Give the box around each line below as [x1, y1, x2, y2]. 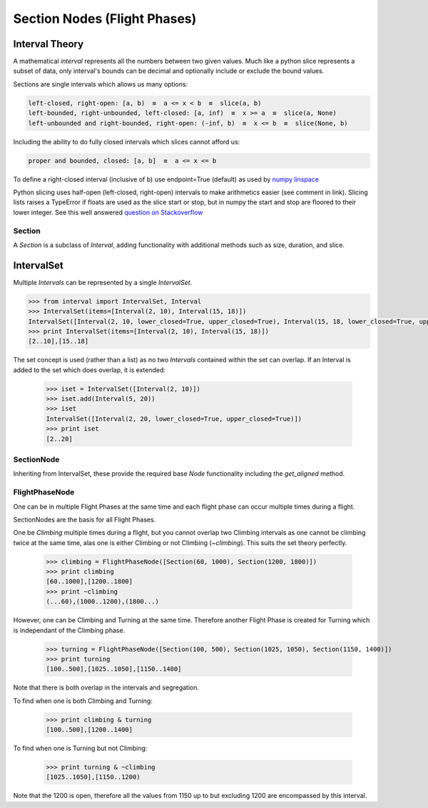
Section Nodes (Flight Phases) [13, 11, 197, 26]
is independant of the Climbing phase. [13, 626, 126, 634]
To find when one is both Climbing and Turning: [13, 697, 153, 705]
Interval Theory [13, 38, 84, 50]
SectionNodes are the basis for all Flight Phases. [13, 515, 156, 524]
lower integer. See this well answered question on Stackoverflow [13, 208, 203, 216]
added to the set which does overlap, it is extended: [13, 365, 166, 374]
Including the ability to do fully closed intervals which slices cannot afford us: [13, 137, 240, 146]
